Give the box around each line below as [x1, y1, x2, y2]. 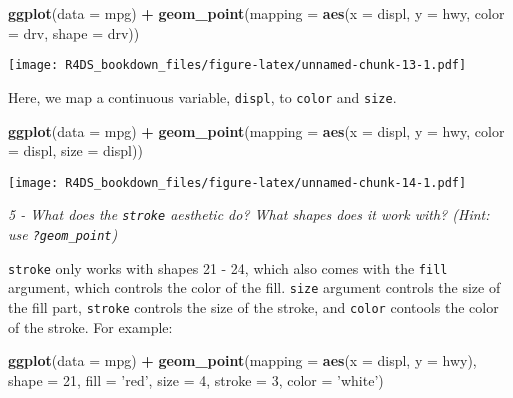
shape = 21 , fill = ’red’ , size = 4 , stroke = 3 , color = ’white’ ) [8, 369, 384, 390]
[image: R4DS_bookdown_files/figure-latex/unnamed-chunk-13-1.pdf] [8, 58, 467, 73]
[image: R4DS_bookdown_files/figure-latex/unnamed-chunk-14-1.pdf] [8, 175, 467, 190]
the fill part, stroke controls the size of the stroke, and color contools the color [8, 296, 499, 317]
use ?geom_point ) [8, 224, 118, 244]
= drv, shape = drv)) [8, 22, 140, 43]
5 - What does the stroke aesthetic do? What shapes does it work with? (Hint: [8, 204, 490, 225]
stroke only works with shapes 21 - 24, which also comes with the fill [8, 257, 448, 278]
